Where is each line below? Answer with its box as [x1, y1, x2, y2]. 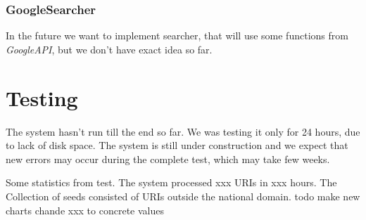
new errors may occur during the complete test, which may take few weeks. [6, 151, 330, 166]
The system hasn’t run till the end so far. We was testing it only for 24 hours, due [6, 124, 360, 138]
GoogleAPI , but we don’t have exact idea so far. [6, 41, 213, 56]
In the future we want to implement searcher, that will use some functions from [6, 28, 348, 43]
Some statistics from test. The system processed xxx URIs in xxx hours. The [6, 175, 337, 190]
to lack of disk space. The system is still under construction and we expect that [6, 138, 348, 153]
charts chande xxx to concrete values [6, 202, 164, 217]
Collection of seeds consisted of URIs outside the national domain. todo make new [6, 188, 360, 203]
